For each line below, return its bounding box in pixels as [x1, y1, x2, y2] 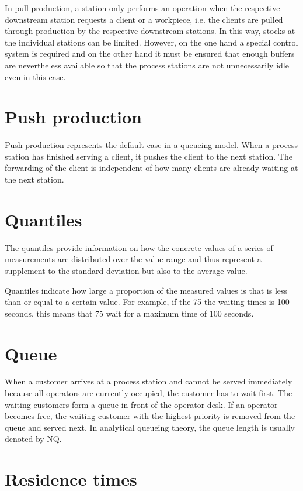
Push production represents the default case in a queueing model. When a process [5, 139, 298, 151]
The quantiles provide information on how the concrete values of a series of [5, 241, 273, 253]
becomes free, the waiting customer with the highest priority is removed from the [5, 410, 295, 422]
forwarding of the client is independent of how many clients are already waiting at [5, 162, 298, 174]
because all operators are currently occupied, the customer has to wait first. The [5, 387, 292, 399]
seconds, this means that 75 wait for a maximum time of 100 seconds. [5, 307, 254, 319]
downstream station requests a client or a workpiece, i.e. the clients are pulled [5, 13, 283, 25]
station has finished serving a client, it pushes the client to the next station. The [5, 150, 292, 162]
